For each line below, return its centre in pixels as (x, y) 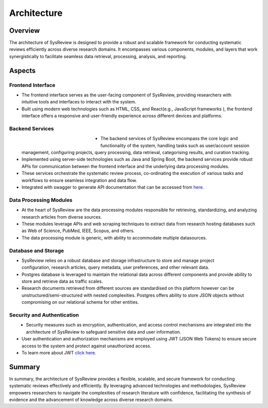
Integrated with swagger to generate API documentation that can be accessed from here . (113, 187)
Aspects (22, 70)
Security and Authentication (44, 315)
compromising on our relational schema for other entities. (80, 302)
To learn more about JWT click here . (59, 352)
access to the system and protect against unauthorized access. (86, 346)
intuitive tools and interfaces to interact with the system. (79, 102)
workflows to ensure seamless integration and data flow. (79, 180)
